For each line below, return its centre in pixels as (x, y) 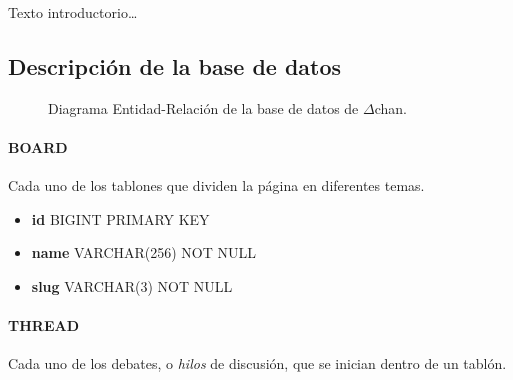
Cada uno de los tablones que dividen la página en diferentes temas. (216, 185)
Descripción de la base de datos (175, 65)
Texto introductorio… (73, 12)
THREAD (43, 325)
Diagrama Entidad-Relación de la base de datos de (203, 107)
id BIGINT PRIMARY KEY (120, 218)
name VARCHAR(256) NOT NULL (144, 252)
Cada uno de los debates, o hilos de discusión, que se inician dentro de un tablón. (257, 363)
